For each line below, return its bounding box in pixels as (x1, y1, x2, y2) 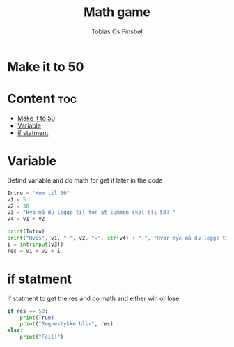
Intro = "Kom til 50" (7, 190, 70, 196)
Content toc (7, 91, 77, 107)
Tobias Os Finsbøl (91, 27, 143, 36)
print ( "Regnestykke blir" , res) (19, 321, 114, 327)
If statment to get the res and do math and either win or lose (7, 294, 180, 302)
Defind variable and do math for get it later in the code (7, 176, 163, 185)
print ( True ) (19, 314, 54, 321)
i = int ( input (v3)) (7, 241, 64, 248)
